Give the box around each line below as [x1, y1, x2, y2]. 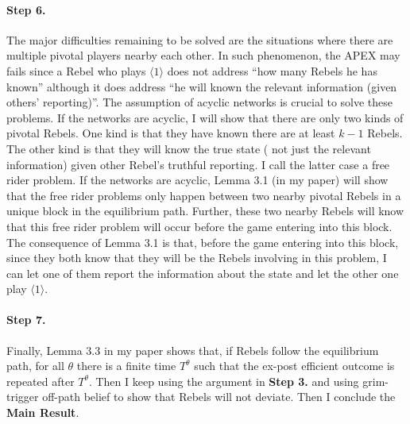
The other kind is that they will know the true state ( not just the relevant [6, 140, 371, 156]
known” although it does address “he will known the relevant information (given [6, 78, 397, 94]
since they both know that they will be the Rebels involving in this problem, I [6, 249, 387, 266]
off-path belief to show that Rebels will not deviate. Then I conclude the [42, 388, 396, 405]
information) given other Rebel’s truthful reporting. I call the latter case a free [6, 156, 390, 172]
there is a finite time [76, 357, 176, 374]
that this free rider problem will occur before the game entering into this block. [6, 218, 393, 234]
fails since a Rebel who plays [6, 62, 146, 79]
